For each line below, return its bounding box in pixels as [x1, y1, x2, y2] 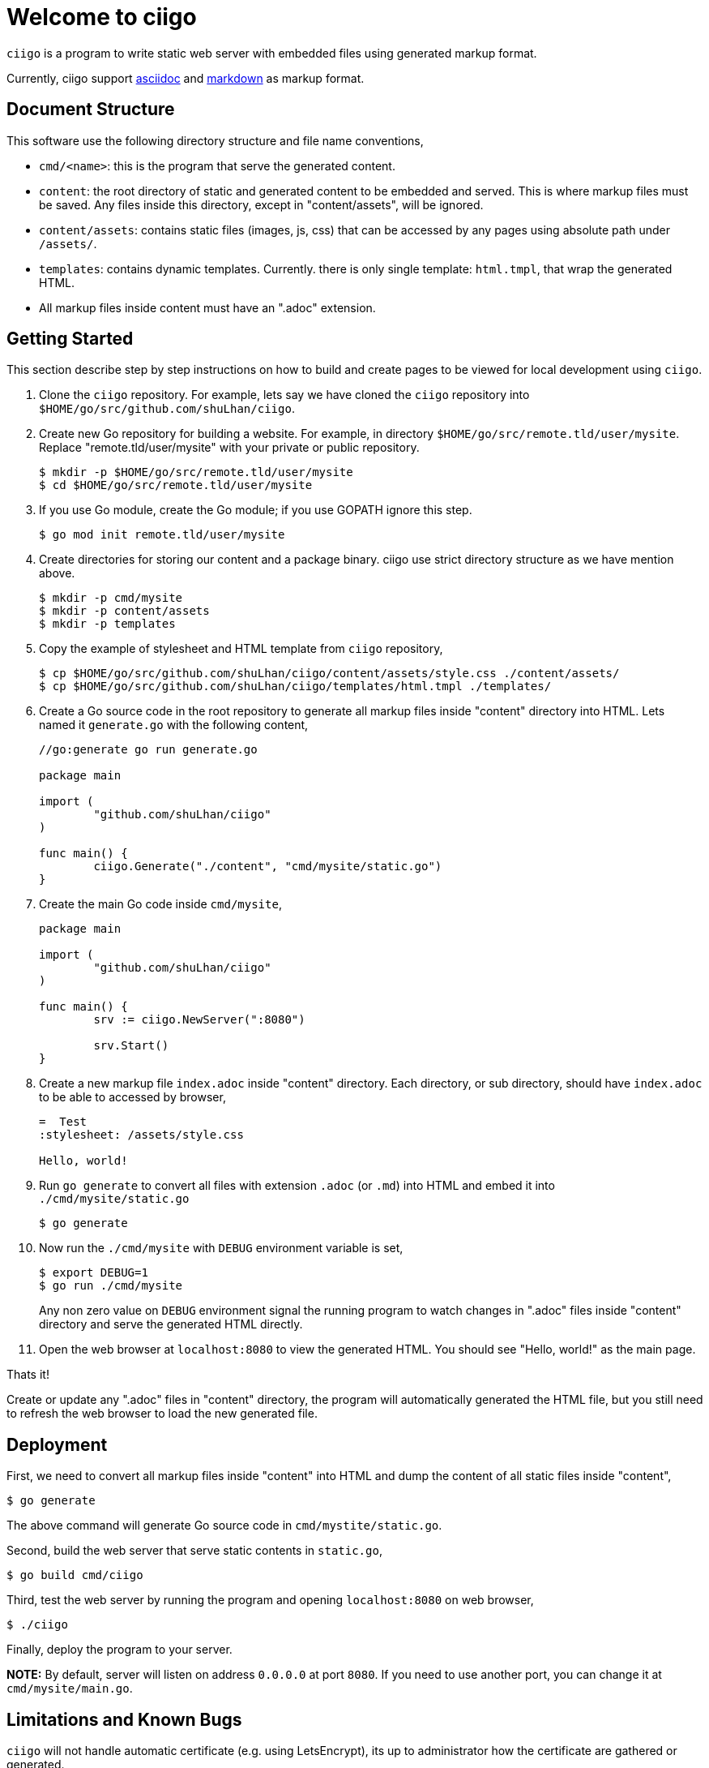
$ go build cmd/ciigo [6, 1568, 143, 1582]
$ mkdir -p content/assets [39, 604, 210, 618]
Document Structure [6, 99, 175, 120]
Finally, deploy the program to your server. [6, 1642, 233, 1657]
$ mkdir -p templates [39, 617, 176, 631]
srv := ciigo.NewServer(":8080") [93, 1013, 305, 1027]
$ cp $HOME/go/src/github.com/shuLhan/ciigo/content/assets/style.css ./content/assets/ [39, 667, 620, 680]
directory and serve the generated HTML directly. [39, 1317, 303, 1332]
